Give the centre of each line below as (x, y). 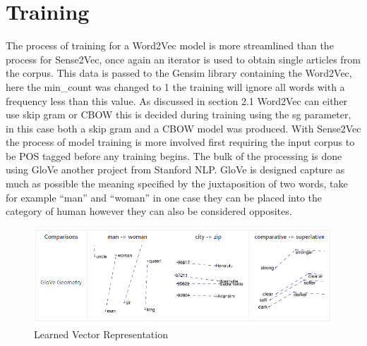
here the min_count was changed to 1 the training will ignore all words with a (175, 86)
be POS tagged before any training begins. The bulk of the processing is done (174, 155)
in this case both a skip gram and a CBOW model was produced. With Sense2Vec (183, 128)
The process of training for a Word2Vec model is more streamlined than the (170, 45)
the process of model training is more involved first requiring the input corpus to (180, 142)
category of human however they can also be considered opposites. (149, 211)
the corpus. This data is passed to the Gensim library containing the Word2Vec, (179, 73)
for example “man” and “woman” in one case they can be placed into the (164, 197)
